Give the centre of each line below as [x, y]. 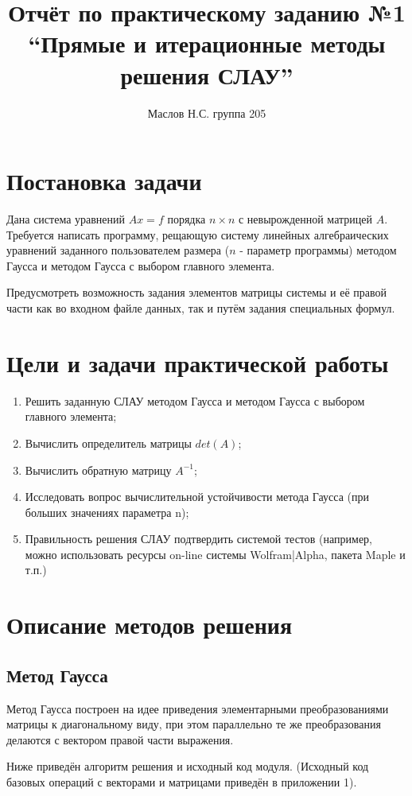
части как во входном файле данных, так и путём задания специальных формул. [201, 308]
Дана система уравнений [66, 219]
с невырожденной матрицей [305, 219]
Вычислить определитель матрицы [108, 443]
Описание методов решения [150, 625]
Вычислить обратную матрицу [98, 470]
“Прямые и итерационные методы [207, 43]
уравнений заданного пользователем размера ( [118, 250]
